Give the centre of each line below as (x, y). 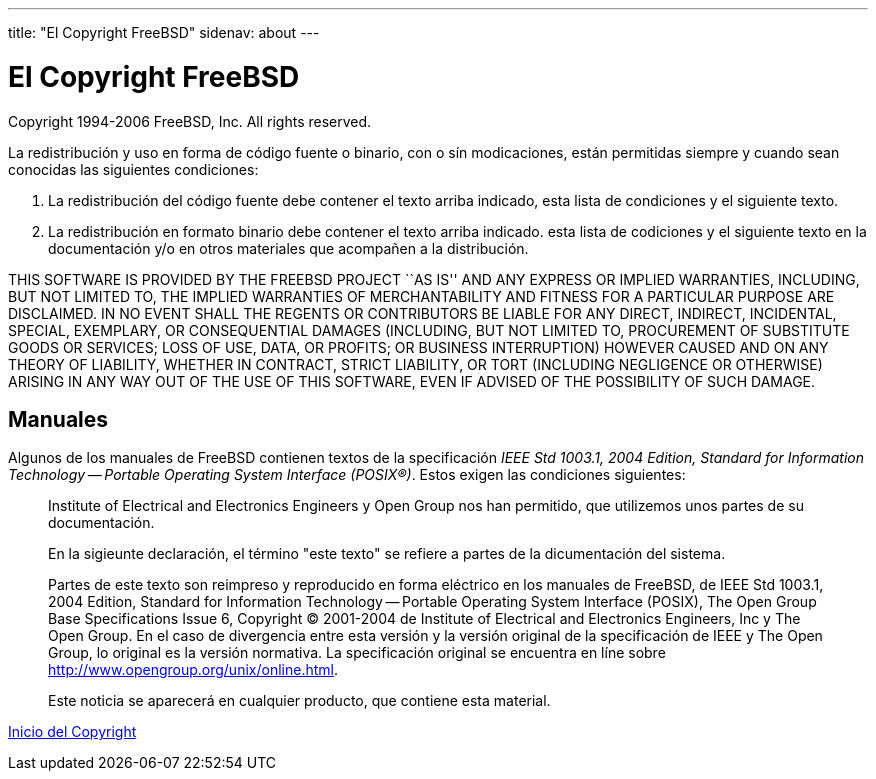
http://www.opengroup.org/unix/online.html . (193, 670)
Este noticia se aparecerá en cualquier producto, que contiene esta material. (299, 701)
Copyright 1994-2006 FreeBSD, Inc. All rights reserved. (190, 121)
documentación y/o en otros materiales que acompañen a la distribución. (288, 248)
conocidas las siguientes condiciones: (133, 169)
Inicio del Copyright (72, 732)
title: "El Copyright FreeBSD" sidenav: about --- (164, 32)
